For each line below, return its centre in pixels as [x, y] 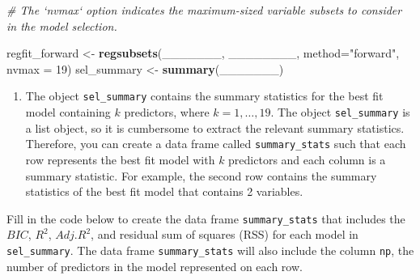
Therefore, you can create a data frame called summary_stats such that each [216, 144]
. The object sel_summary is [340, 112]
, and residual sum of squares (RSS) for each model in [225, 234]
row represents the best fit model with [120, 159]
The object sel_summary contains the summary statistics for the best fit [204, 96]
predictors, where [167, 112]
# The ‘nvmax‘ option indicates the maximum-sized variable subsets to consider [204, 10]
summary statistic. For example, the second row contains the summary [201, 175]
